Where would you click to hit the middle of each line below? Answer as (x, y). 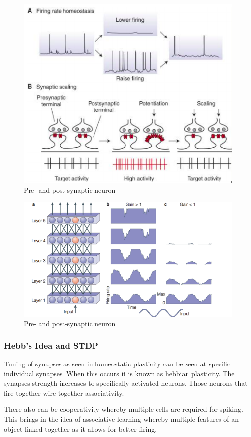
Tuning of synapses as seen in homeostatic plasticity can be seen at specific (117, 364)
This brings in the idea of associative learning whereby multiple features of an (121, 419)
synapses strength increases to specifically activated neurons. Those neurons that (126, 383)
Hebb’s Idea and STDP (51, 345)
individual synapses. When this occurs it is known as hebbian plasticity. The (119, 373)
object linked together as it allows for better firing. (80, 428)
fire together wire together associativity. (64, 392)
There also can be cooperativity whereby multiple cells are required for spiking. (124, 409)
